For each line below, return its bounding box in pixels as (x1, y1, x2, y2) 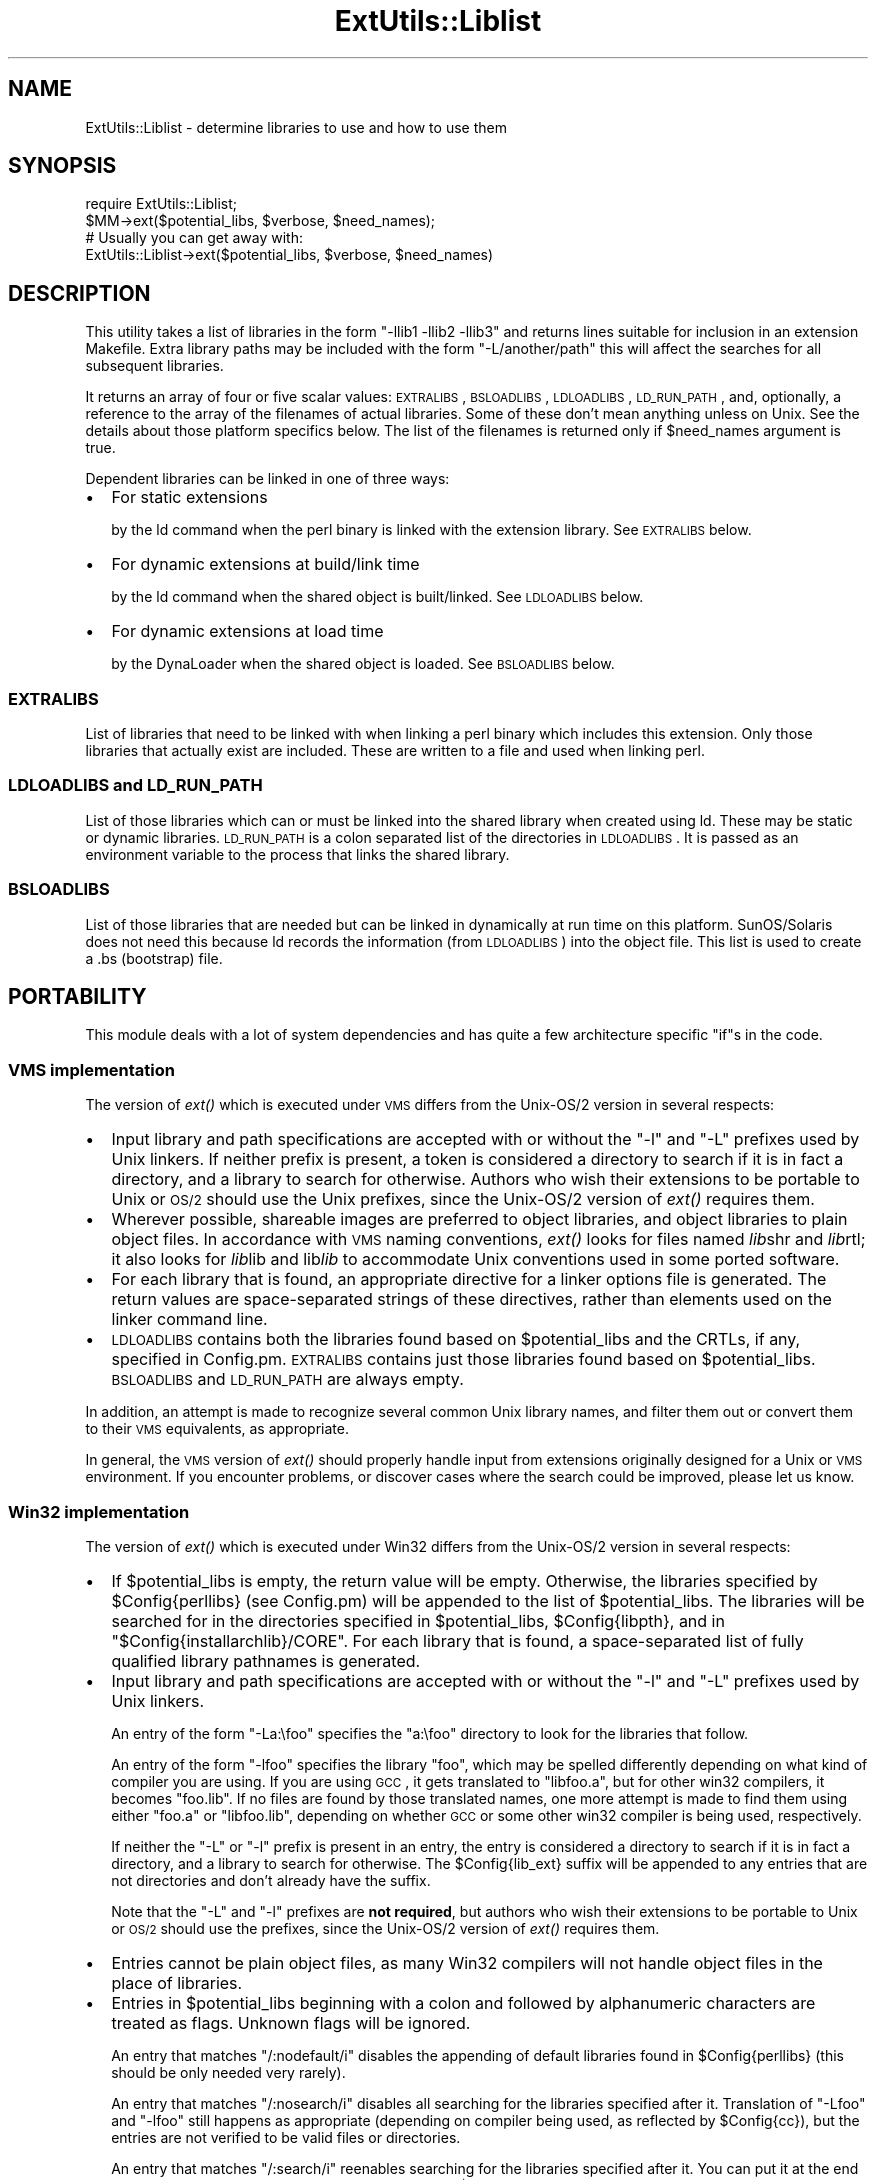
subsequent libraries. (85, 357, 224, 375)
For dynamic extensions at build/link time (111, 554, 420, 575)
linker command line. (111, 1309, 268, 1330)
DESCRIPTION (8, 280, 151, 306)
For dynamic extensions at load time (111, 621, 384, 642)
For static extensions (111, 487, 268, 508)
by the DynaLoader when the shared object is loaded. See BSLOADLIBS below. (111, 655, 615, 673)
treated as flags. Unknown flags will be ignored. (111, 2012, 471, 2033)
